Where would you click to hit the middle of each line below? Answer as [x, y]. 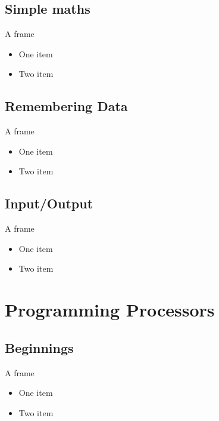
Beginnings [39, 347]
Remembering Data [66, 106]
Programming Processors [110, 310]
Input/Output [49, 203]
